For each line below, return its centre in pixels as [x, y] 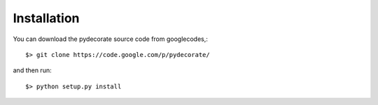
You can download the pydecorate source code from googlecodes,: [110, 39]
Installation [46, 18]
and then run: [32, 70]
